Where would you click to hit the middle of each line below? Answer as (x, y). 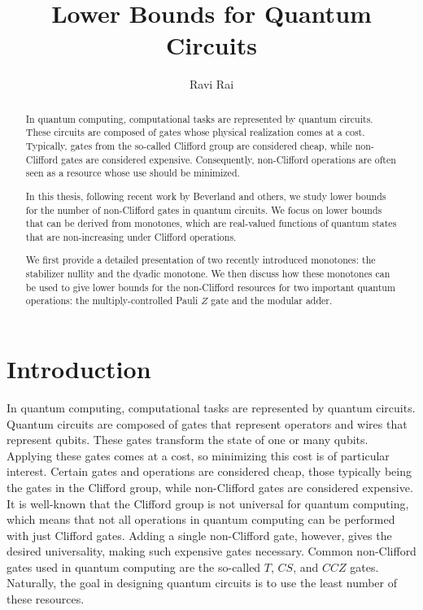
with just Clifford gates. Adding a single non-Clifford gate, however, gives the (199, 535)
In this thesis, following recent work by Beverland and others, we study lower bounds (206, 196)
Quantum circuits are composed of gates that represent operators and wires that (207, 423)
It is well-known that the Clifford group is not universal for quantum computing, (208, 503)
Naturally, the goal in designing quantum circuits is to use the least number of (202, 583)
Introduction (79, 369)
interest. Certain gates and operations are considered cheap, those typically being (209, 471)
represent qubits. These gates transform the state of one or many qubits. (188, 440)
